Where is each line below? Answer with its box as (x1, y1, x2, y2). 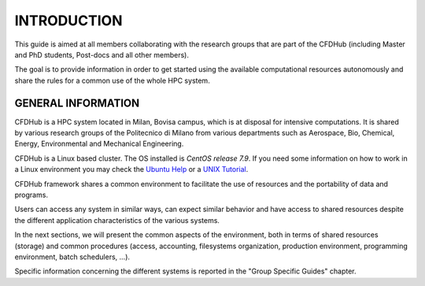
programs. (14, 190, 49, 199)
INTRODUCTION (14, 12, 123, 29)
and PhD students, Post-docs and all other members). (14, 50, 189, 59)
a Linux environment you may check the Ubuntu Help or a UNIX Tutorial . (14, 165, 249, 174)
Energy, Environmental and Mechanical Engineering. (14, 139, 184, 149)
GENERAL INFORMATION (14, 96, 140, 110)
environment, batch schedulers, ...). (14, 252, 130, 262)
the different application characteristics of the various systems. (14, 215, 220, 225)
